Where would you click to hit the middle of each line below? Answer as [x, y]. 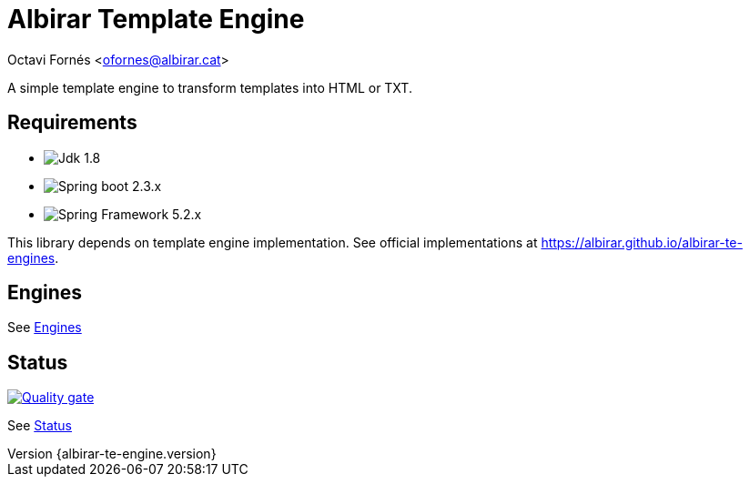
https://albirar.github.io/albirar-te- [642, 242]
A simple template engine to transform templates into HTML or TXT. [210, 87]
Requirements [72, 123]
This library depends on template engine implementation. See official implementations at [273, 242]
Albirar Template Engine [156, 19]
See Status [40, 426]
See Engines [45, 328]
